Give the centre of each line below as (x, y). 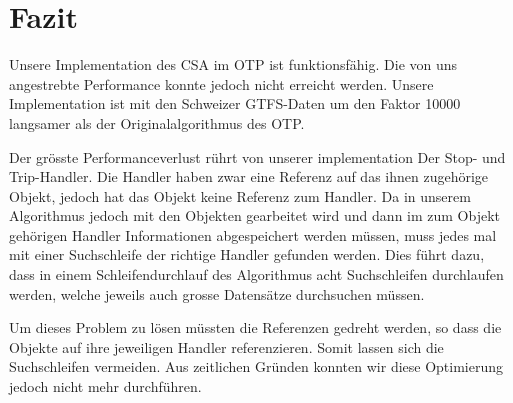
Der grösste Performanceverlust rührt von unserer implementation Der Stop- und (257, 156)
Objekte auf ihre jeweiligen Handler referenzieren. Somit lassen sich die (226, 346)
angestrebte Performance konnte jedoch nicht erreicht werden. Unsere (221, 83)
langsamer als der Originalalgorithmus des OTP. (157, 122)
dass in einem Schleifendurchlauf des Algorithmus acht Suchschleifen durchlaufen (256, 274)
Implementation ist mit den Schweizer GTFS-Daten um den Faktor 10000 (235, 103)
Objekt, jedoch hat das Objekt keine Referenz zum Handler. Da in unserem (240, 195)
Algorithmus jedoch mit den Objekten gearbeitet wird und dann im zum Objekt (255, 215)
